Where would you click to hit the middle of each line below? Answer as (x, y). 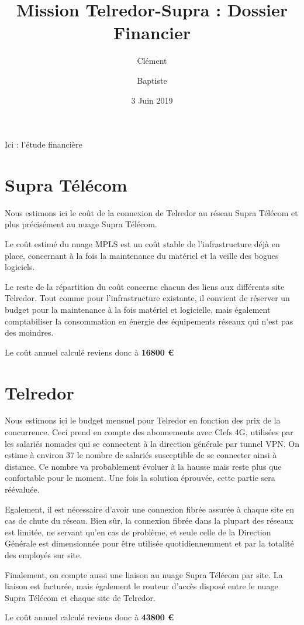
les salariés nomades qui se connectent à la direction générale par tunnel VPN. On (152, 443)
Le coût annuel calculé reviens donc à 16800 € (89, 352)
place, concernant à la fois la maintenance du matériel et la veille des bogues (142, 255)
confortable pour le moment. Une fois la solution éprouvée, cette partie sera (140, 478)
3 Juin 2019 (152, 100)
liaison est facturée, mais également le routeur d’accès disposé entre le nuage (141, 586)
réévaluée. (22, 489)
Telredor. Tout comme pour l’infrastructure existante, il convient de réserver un (147, 298)
